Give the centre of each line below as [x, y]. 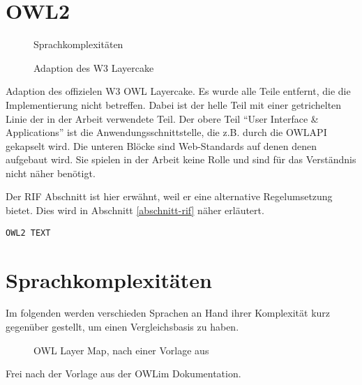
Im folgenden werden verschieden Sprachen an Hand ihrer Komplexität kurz [168, 313]
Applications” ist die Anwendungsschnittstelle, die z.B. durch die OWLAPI [166, 132]
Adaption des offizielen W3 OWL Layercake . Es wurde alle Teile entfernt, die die [178, 91]
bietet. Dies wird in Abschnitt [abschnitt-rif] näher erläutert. [135, 210]
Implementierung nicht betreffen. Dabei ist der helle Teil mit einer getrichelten [174, 104]
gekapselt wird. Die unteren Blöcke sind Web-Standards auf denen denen [161, 145]
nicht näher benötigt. [51, 173]
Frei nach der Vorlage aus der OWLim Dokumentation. [123, 373]
